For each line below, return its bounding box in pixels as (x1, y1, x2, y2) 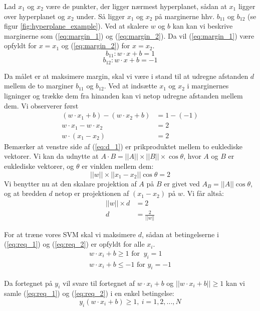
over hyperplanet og (4, 11, 65, 21)
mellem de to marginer (4, 80, 74, 91)
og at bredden (4, 188, 47, 198)
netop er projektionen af (55, 188, 129, 198)
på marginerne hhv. (155, 11, 215, 21)
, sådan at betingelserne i (142, 229, 219, 239)
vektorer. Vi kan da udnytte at (4, 151, 99, 161)
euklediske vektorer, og (4, 160, 74, 171)
